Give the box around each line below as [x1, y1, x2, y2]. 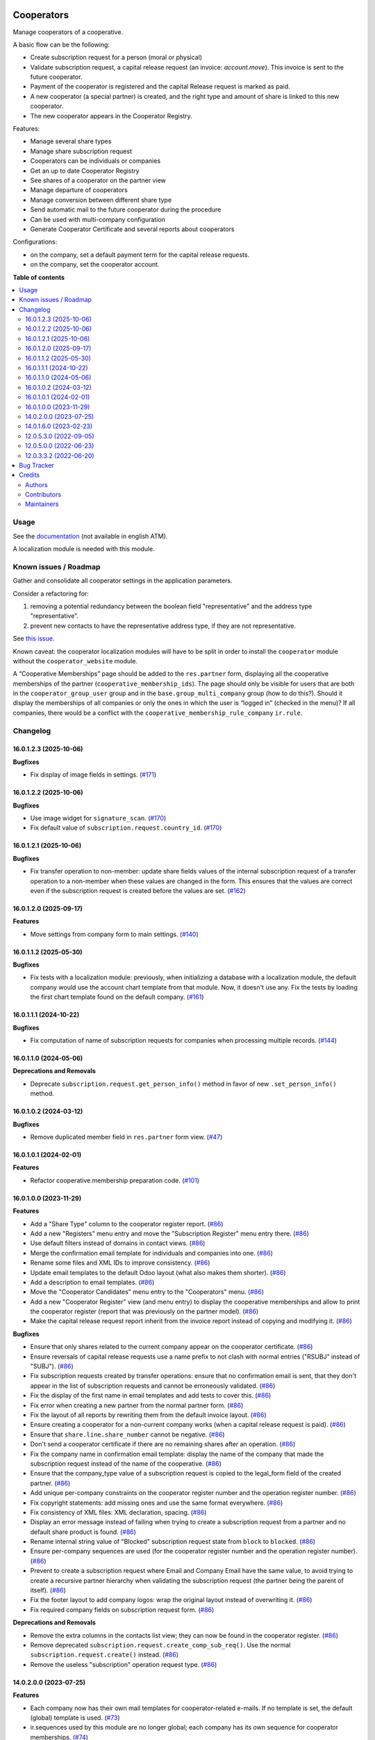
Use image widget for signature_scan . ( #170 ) [30, 814, 167, 822]
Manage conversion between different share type [30, 196, 172, 204]
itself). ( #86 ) [30, 1586, 66, 1595]
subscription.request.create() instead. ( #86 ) [30, 1650, 179, 1659]
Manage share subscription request [30, 147, 132, 155]
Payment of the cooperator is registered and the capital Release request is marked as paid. [30, 82, 291, 90]
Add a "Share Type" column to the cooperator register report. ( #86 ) [30, 1219, 224, 1228]
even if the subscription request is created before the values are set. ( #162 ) [30, 886, 246, 894]
